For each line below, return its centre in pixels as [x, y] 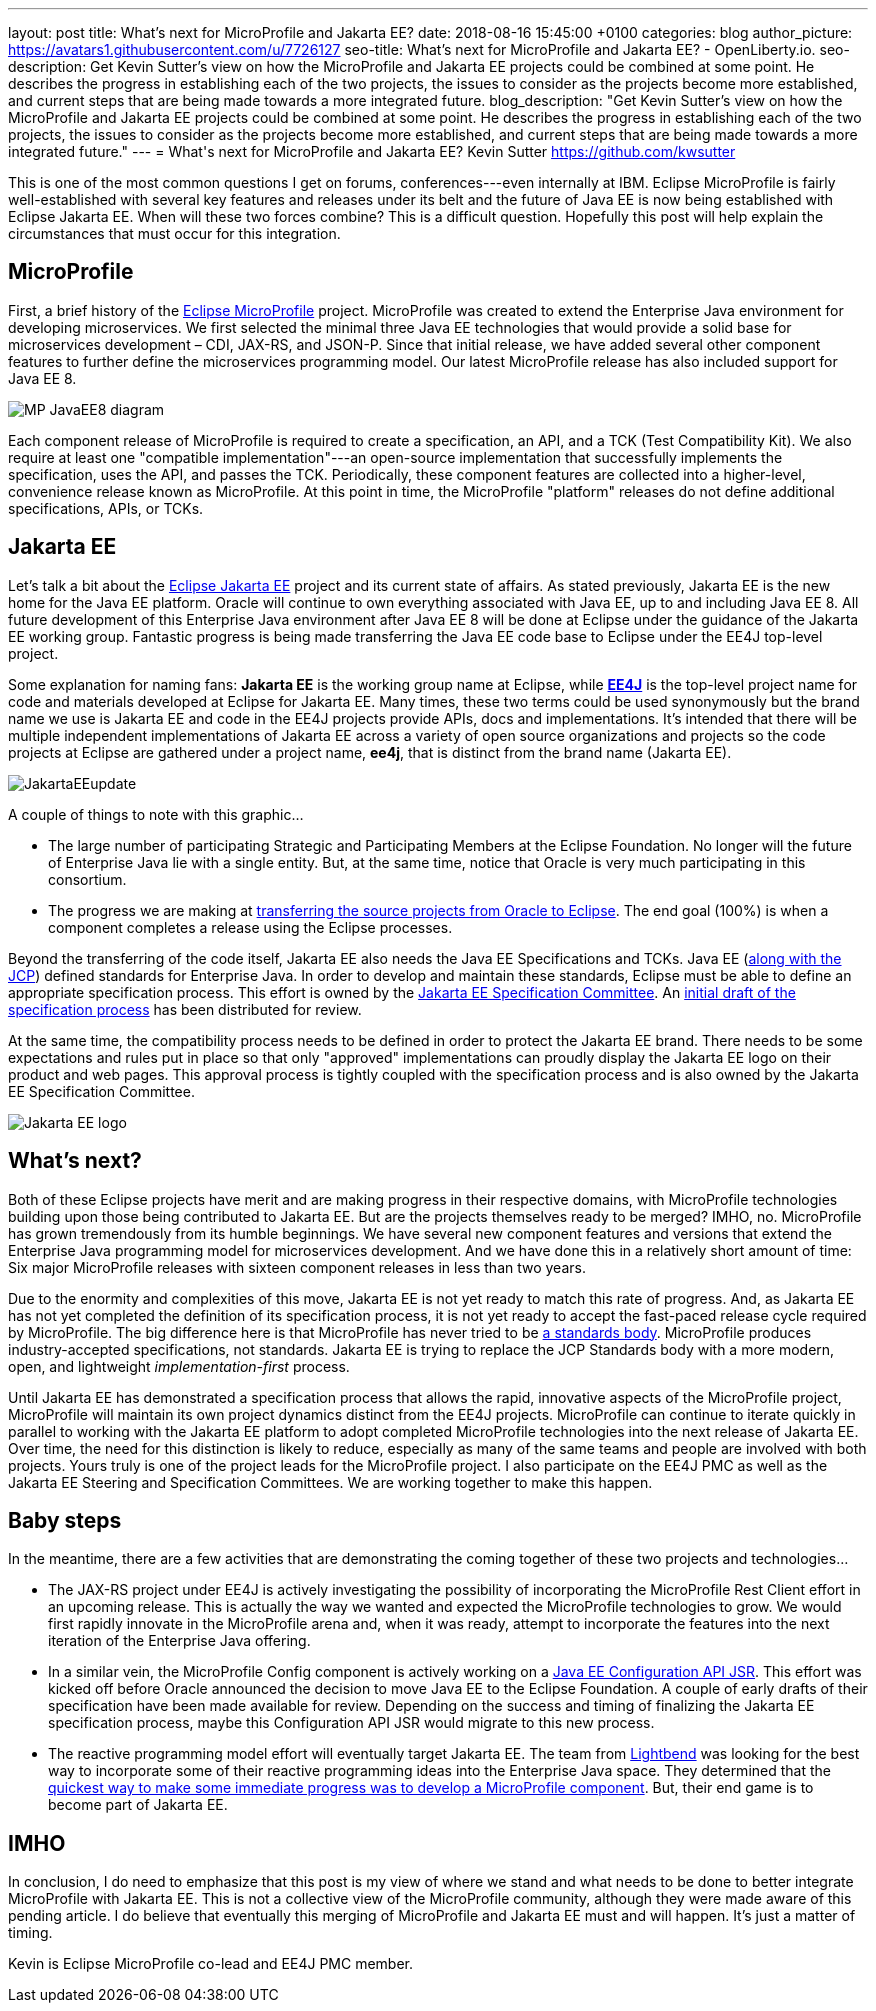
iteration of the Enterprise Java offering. [179, 1641]
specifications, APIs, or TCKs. [106, 508]
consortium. [87, 879]
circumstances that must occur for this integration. [174, 233]
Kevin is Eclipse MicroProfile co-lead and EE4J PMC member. [211, 1964]
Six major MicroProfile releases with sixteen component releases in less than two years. [297, 1267]
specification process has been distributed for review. [185, 1009]
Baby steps [65, 1520]
